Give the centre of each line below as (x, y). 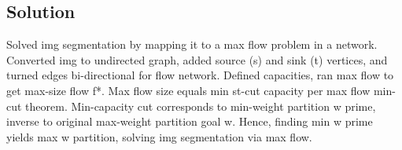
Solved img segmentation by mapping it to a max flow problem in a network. (192, 44)
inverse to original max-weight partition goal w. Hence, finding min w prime (190, 121)
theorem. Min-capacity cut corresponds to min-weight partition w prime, (201, 106)
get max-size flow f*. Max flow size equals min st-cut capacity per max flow (188, 90)
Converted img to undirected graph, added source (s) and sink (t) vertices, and (197, 59)
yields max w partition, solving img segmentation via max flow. (159, 136)
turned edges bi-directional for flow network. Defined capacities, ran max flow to (200, 75)
